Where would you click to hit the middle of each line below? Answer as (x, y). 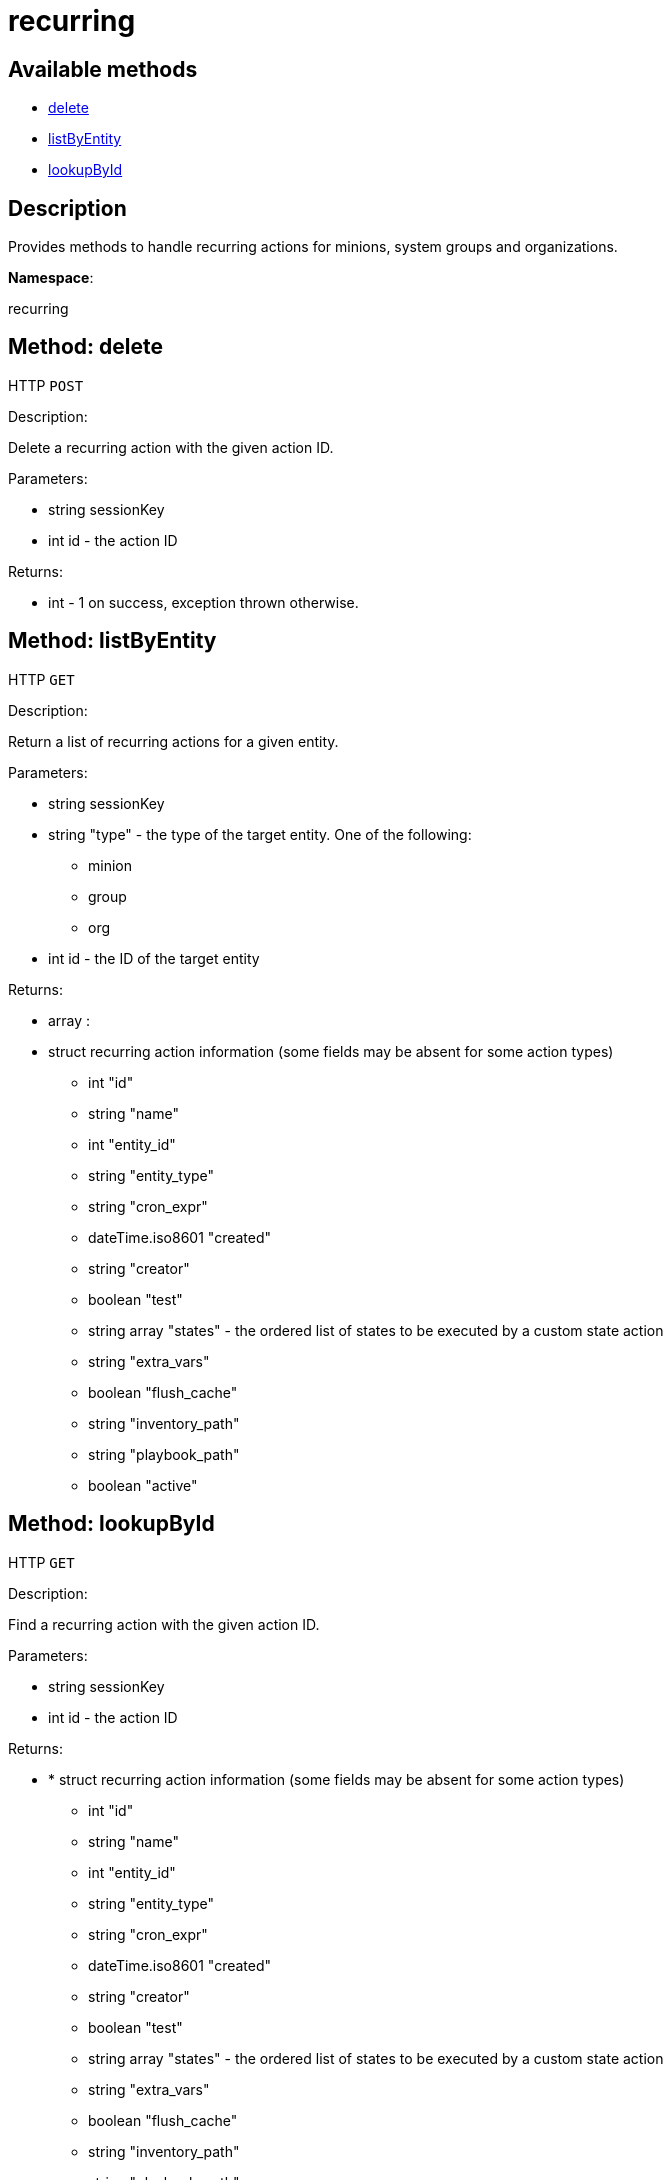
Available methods (103, 69)
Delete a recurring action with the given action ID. (171, 447)
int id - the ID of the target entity (154, 958)
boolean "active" (143, 1485)
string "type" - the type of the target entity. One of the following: (260, 834)
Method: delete (85, 347)
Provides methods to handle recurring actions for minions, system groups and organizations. (313, 247)
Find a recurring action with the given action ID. (164, 1624)
